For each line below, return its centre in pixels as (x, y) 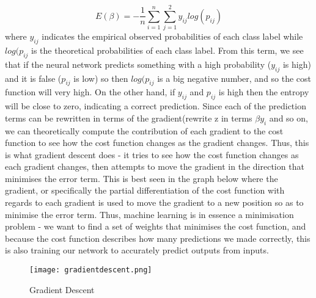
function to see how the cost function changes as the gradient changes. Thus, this (157, 143)
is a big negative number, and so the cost (234, 78)
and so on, (288, 118)
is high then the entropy (264, 92)
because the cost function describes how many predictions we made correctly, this (158, 238)
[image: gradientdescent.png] (91, 270)
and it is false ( (33, 78)
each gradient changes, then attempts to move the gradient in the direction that (155, 166)
